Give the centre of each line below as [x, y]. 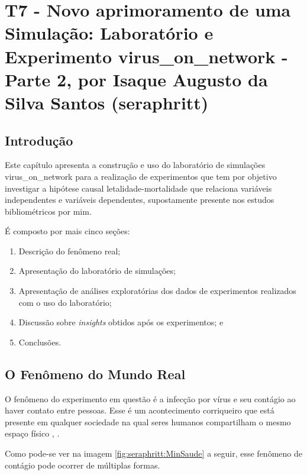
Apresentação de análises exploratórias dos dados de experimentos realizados [157, 291]
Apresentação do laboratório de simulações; [97, 271]
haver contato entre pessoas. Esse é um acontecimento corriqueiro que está [140, 410]
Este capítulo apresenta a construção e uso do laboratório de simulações [135, 165]
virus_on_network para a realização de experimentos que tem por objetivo [141, 176]
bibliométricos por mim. [48, 211]
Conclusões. [40, 342]
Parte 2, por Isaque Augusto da [136, 79]
